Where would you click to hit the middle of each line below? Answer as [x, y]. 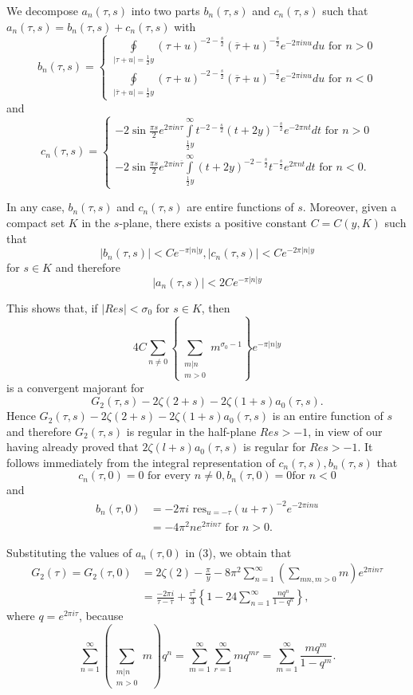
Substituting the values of [69, 552]
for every [169, 476]
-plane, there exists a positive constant [213, 223]
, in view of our [345, 431]
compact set [36, 223]
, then [216, 307]
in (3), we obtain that [238, 552]
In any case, [35, 207]
